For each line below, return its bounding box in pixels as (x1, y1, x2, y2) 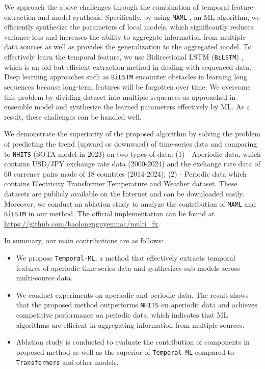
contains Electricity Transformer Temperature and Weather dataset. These (4, 178, 237, 189)
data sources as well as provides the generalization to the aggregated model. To (4, 41, 252, 52)
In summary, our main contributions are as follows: (4, 235, 164, 246)
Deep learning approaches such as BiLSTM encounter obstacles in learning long (4, 71, 247, 82)
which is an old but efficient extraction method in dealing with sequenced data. (4, 61, 252, 72)
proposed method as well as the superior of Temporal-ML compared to (16, 346, 234, 357)
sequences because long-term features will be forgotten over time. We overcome (4, 81, 251, 92)
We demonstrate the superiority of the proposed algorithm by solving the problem (4, 128, 261, 139)
